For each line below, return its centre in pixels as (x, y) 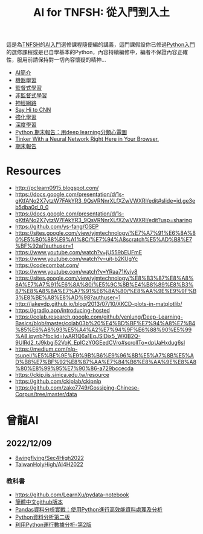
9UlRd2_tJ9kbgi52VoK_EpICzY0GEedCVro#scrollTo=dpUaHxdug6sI (100, 343)
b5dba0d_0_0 (32, 208)
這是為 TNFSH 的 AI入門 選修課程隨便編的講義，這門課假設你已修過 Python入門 (101, 45)
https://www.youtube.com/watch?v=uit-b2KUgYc (76, 259)
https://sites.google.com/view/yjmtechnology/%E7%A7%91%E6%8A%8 (105, 233)
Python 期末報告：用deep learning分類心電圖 (71, 132)
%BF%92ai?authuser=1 (44, 246)
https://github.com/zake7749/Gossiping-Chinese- (77, 388)
